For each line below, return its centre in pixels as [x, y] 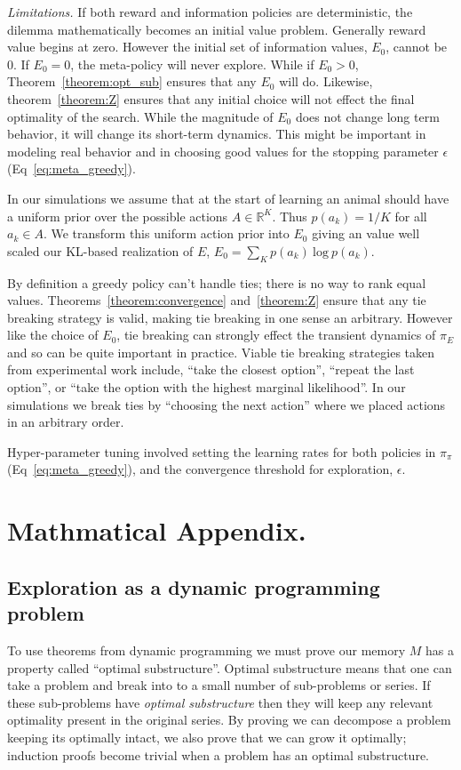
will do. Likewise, [326, 81]
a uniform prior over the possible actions [118, 216]
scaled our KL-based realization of [100, 250]
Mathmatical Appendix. [157, 530]
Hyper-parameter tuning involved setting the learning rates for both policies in [222, 451]
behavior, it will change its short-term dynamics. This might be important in [217, 134]
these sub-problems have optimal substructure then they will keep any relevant [220, 702]
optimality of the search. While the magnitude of [140, 116]
